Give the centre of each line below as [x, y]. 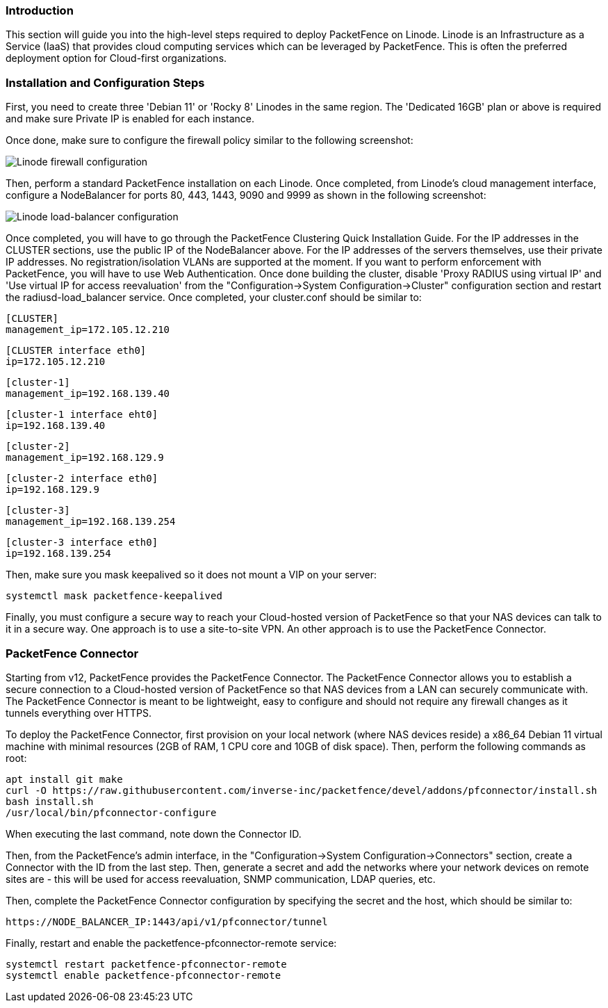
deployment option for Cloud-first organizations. [116, 58]
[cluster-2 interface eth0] [82, 479]
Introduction [40, 10]
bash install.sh [50, 801]
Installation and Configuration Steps [105, 82]
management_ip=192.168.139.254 [91, 522]
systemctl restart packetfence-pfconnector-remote [146, 964]
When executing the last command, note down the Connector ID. [154, 834]
